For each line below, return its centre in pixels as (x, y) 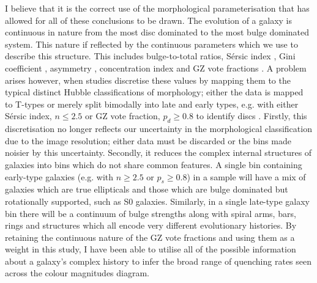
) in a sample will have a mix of (246, 176)
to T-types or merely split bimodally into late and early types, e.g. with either (152, 104)
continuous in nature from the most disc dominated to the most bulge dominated (157, 32)
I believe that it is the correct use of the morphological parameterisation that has (157, 8)
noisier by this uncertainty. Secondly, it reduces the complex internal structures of (158, 153)
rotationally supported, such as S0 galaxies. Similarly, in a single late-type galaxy (157, 201)
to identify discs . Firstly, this (252, 116)
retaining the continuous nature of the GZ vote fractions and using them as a (150, 237)
